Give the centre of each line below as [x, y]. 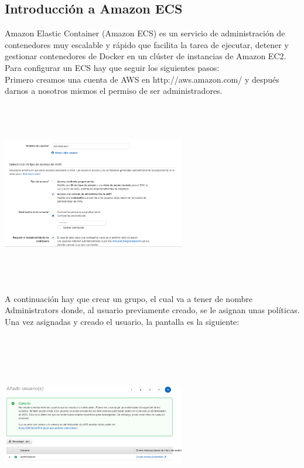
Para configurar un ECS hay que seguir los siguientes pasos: [112, 67]
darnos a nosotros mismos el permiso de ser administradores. [114, 91]
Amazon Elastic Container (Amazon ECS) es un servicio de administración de [145, 33]
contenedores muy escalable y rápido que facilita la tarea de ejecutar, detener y [147, 44]
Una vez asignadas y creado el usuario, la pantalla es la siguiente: [122, 321]
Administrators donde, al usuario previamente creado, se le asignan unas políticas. [152, 310]
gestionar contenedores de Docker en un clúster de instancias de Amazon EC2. [146, 56]
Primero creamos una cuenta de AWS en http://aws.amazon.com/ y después [142, 79]
